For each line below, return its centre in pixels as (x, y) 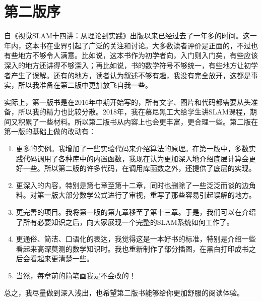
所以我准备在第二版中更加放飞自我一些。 (85, 85)
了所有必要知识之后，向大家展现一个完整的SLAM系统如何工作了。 (125, 222)
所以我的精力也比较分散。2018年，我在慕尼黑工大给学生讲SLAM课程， (134, 112)
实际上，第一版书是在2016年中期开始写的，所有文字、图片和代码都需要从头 (127, 102)
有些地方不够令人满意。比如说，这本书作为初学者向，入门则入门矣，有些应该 (131, 55)
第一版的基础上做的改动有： (50, 131)
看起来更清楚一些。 (62, 258)
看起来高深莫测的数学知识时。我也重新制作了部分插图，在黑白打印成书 (132, 248)
